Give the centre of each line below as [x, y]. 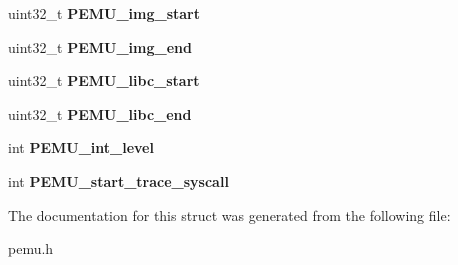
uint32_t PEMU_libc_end [100, 113]
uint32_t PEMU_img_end [100, 46]
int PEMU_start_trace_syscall [118, 180]
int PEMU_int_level [81, 147]
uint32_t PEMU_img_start [104, 13]
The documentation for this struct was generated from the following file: [229, 214]
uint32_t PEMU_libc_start [104, 80]
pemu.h [31, 248]
